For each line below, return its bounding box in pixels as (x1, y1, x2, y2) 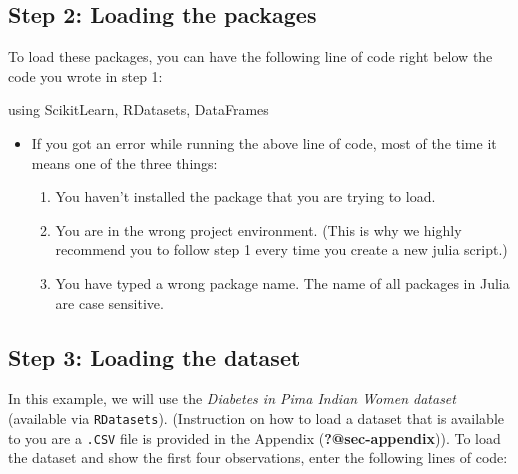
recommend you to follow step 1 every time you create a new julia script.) (55, 239, 508, 260)
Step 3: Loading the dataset (8, 341, 301, 372)
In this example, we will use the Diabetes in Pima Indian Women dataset (8, 388, 456, 409)
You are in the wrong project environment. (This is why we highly (55, 219, 462, 240)
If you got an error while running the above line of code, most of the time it (31, 132, 497, 153)
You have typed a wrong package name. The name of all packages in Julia (55, 272, 510, 293)
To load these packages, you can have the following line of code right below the (8, 46, 493, 67)
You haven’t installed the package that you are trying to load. (55, 186, 436, 207)
